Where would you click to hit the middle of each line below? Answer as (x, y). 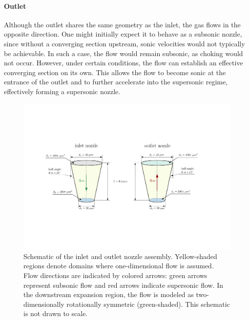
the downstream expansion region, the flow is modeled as (109, 294)
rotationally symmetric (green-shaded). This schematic (148, 304)
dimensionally (44, 304)
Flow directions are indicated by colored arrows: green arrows (115, 275)
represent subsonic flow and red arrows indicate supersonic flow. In (124, 285)
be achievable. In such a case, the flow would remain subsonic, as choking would (124, 53)
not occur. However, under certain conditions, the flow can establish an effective (124, 63)
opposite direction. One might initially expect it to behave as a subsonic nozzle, (123, 34)
